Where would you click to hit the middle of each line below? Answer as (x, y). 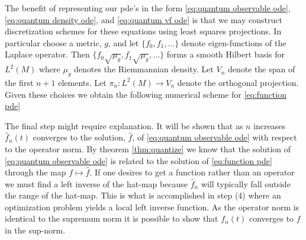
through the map (36, 172)
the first (19, 82)
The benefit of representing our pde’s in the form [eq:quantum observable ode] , (148, 8)
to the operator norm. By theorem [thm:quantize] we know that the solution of (148, 148)
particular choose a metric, (53, 42)
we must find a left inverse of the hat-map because (96, 183)
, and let (123, 42)
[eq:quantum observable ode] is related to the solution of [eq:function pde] (138, 160)
